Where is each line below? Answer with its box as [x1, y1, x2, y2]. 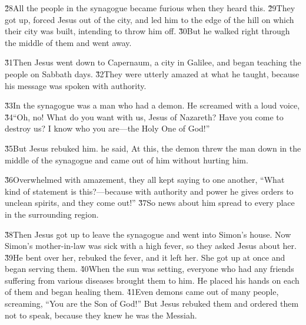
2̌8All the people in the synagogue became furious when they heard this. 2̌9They [5, 2, 295, 14]
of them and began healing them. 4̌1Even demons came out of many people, [5, 285, 279, 298]
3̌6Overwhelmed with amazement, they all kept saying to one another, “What [5, 173, 285, 186]
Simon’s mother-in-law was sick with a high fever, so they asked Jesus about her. [5, 239, 297, 252]
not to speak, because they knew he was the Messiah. [5, 308, 197, 321]
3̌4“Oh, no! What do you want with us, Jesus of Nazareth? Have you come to [5, 110, 284, 123]
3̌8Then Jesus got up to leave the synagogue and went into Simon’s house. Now [5, 228, 291, 240]
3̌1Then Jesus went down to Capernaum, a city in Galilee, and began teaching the [5, 56, 301, 68]
